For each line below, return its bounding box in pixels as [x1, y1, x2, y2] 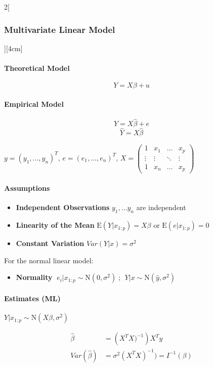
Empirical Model [4, 98, 64, 109]
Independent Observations [16, 202, 110, 213]
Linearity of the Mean [16, 220, 95, 230]
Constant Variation [16, 238, 84, 249]
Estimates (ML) [4, 293, 61, 303]
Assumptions [4, 183, 50, 193]
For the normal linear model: [4, 255, 94, 265]
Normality [16, 272, 53, 282]
